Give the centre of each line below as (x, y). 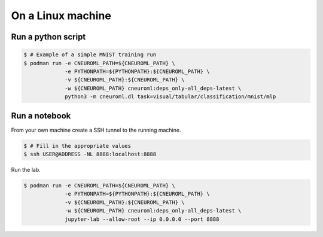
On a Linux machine (61, 16)
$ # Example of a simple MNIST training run (90, 55)
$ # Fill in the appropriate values (77, 146)
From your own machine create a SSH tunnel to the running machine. (96, 130)
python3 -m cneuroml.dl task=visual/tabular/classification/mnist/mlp (170, 97)
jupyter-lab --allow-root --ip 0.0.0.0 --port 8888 (142, 219)
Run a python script (48, 37)
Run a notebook (41, 116)
